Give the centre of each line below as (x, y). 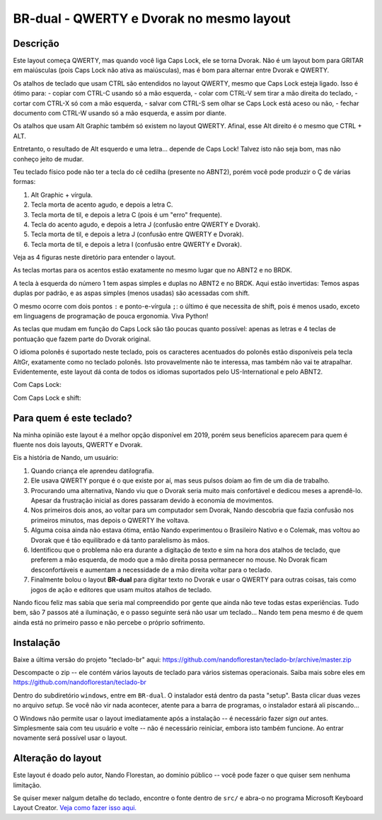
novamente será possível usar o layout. (70, 738)
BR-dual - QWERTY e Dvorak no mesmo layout (152, 18)
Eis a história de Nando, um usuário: (66, 458)
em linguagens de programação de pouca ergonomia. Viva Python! (111, 316)
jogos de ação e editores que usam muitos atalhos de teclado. (121, 589)
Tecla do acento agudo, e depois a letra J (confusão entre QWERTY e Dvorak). (146, 224)
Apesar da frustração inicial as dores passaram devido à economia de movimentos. (152, 501)
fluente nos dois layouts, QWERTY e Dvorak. (78, 445)
